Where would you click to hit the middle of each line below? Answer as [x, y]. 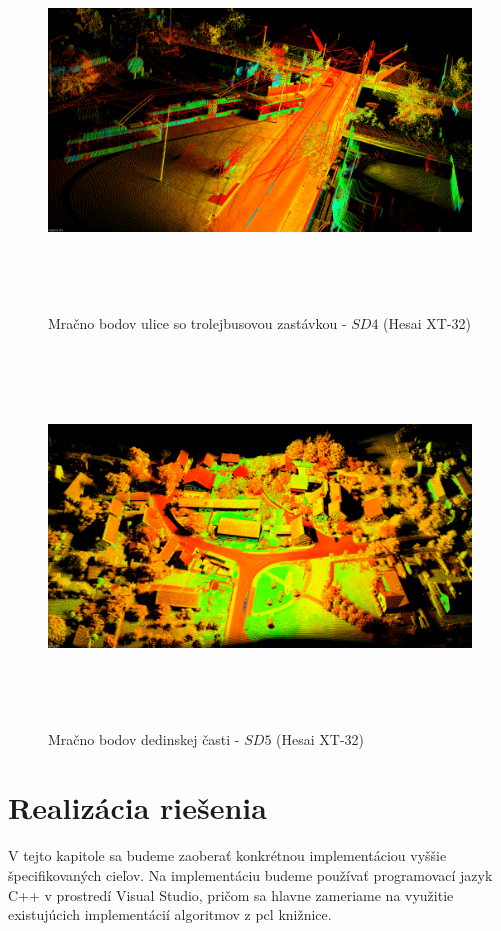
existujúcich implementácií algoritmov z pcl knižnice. [170, 914]
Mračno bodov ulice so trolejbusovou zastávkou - [197, 322]
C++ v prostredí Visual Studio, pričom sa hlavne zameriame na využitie [231, 894]
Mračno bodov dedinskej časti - [144, 738]
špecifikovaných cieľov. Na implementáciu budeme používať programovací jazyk [250, 874]
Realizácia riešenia [137, 807]
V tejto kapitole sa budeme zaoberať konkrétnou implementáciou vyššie [227, 855]
